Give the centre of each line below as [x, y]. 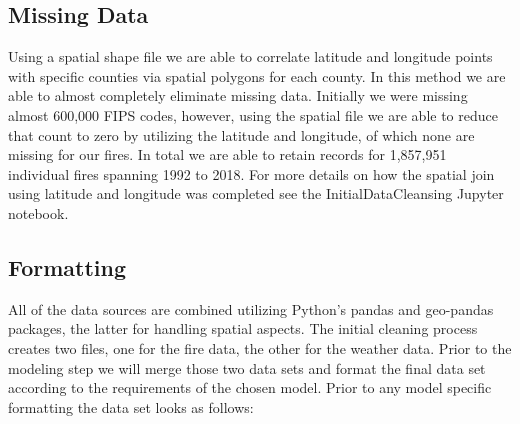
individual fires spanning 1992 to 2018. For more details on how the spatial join [251, 173]
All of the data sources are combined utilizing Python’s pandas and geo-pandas [251, 308]
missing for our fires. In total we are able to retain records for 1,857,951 [227, 154]
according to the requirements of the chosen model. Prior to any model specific [250, 387]
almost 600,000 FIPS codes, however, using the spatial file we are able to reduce [253, 114]
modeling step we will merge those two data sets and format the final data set [247, 367]
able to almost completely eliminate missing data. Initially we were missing [238, 95]
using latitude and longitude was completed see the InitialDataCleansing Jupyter [256, 193]
